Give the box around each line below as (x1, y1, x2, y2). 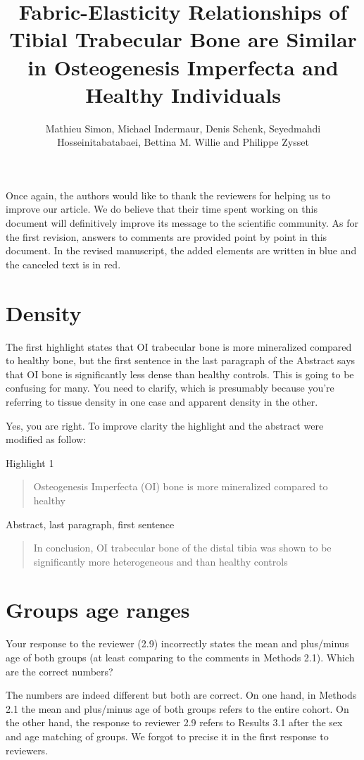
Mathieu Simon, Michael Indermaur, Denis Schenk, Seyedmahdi (45, 120, 321, 135)
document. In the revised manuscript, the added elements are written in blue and (6, 243, 357, 258)
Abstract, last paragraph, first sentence (6, 516, 175, 531)
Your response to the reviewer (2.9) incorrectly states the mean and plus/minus (6, 636, 349, 651)
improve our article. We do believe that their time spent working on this (6, 201, 318, 216)
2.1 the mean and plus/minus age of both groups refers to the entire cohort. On (6, 701, 349, 716)
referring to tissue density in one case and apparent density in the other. (6, 394, 318, 409)
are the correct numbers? (6, 664, 113, 678)
